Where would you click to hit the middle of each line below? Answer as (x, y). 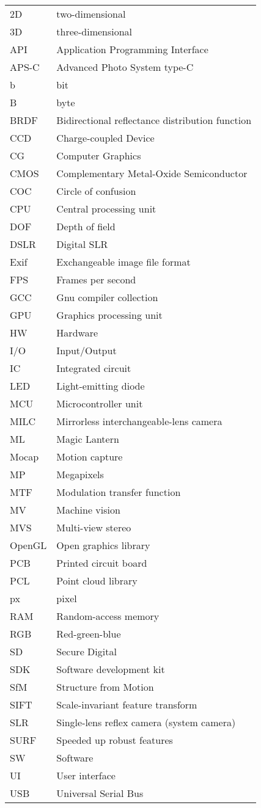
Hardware (77, 333)
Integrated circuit (94, 368)
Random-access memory (108, 616)
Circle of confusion (96, 191)
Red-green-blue (89, 634)
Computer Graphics (99, 155)
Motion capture (90, 457)
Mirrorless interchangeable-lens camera (139, 421)
